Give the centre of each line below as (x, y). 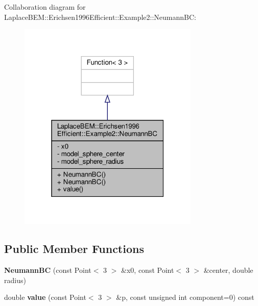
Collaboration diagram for (45, 7)
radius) (15, 280)
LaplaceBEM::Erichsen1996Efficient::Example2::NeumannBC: (100, 17)
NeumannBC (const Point (48, 270)
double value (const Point (45, 297)
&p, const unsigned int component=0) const (185, 297)
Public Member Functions (74, 249)
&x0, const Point (148, 270)
